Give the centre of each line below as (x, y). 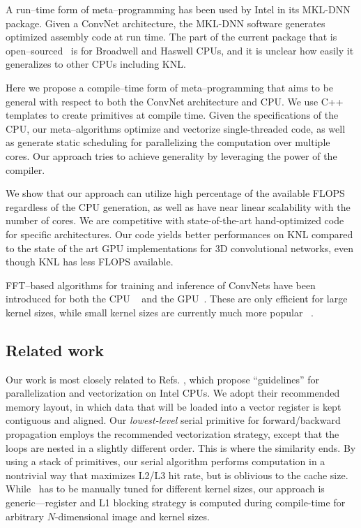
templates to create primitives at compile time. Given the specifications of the (172, 115)
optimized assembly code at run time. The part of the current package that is (171, 37)
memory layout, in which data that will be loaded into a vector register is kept (174, 406)
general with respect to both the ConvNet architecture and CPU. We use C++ (175, 101)
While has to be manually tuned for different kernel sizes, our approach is (165, 489)
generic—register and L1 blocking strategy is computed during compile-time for (176, 503)
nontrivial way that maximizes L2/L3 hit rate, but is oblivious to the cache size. (177, 475)
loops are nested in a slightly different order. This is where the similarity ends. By (181, 447)
